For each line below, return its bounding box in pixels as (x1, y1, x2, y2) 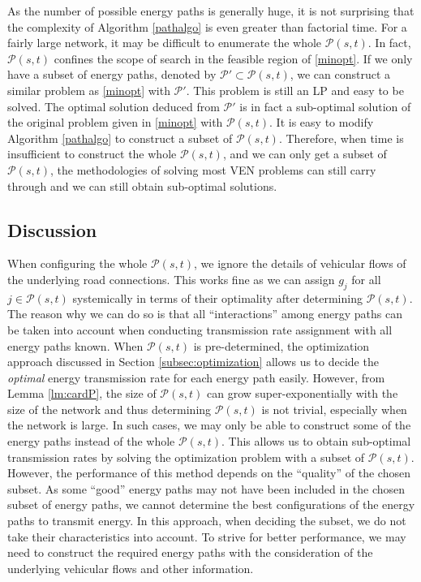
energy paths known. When (7, 337, 144, 354)
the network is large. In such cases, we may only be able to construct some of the (7, 416, 411, 433)
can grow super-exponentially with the (207, 385, 398, 402)
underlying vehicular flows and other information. (7, 559, 254, 576)
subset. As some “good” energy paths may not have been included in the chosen (7, 480, 406, 497)
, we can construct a (290, 66, 391, 83)
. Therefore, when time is (278, 129, 404, 146)
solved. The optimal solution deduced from (7, 97, 220, 114)
